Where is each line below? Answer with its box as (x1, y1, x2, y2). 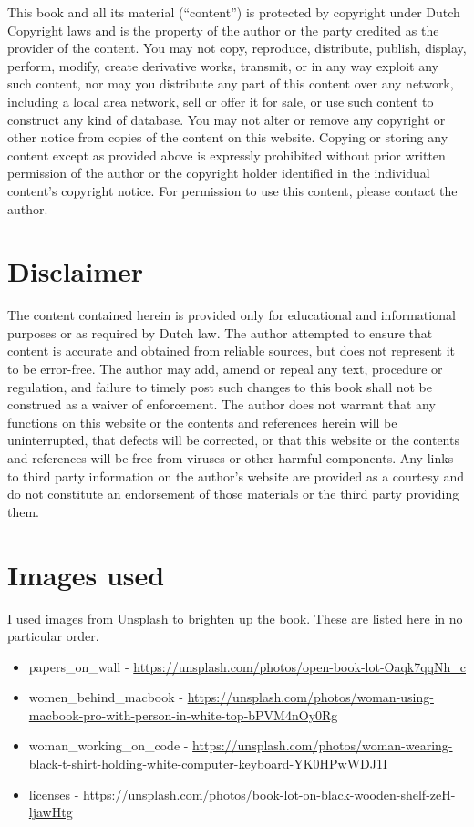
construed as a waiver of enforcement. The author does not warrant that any (7, 395, 436, 414)
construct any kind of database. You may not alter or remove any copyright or (7, 109, 446, 129)
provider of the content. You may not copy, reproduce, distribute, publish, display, (7, 38, 467, 57)
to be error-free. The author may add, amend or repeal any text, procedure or (7, 359, 443, 378)
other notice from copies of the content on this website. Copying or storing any (7, 128, 448, 147)
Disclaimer (7, 253, 144, 290)
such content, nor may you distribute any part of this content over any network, (7, 74, 454, 93)
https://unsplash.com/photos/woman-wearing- (192, 736, 453, 755)
